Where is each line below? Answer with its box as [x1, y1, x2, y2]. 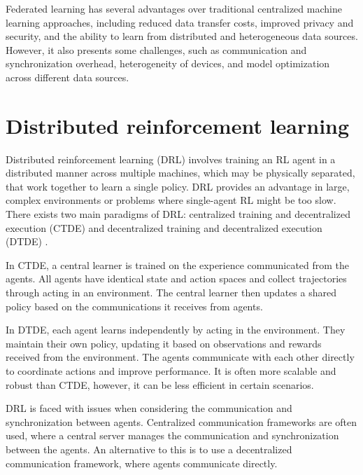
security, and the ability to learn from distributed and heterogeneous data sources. [6, 29, 358, 43]
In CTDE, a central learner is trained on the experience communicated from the [6, 257, 350, 272]
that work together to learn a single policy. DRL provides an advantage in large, [6, 179, 350, 193]
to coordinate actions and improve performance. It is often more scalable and [6, 364, 336, 378]
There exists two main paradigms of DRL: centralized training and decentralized [6, 207, 350, 221]
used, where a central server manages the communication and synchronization [6, 428, 339, 443]
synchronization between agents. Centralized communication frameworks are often [6, 414, 357, 429]
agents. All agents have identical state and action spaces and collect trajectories [6, 271, 347, 286]
